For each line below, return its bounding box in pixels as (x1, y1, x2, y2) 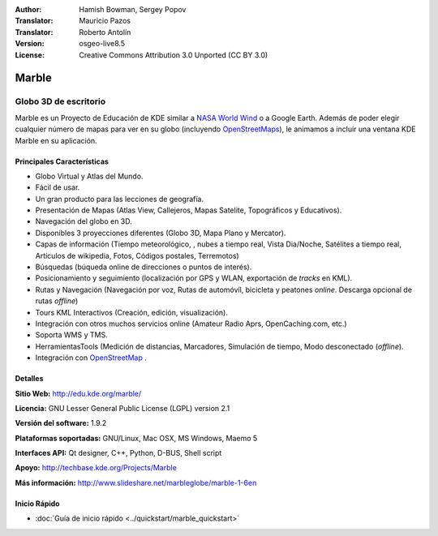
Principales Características (15, 157, 109, 166)
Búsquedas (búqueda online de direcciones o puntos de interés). (35, 262, 252, 272)
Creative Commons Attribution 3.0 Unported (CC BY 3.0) (79, 49, 268, 60)
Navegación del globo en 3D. (35, 217, 133, 226)
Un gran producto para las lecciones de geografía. (35, 194, 204, 204)
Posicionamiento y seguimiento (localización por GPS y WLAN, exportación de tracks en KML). (35, 273, 353, 283)
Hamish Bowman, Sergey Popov (79, 5, 187, 14)
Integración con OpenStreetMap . (35, 353, 148, 362)
